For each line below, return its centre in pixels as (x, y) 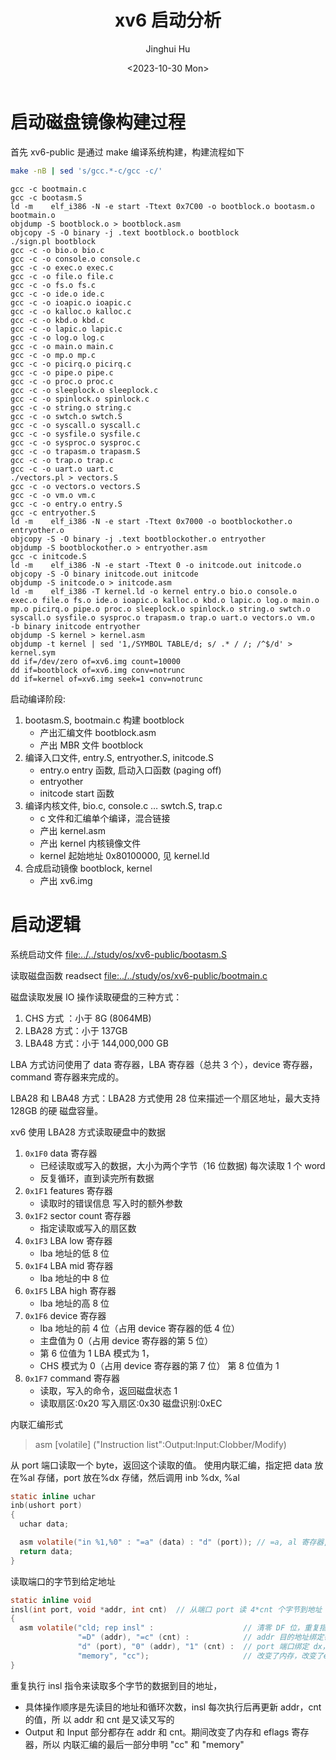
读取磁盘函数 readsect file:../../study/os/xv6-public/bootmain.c (139, 975)
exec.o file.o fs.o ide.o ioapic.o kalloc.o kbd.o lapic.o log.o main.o (165, 600)
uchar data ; (44, 1524)
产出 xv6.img (66, 880)
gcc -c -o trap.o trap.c (62, 460)
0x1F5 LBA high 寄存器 (70, 1290)
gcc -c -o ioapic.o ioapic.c (71, 302)
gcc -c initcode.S (48, 556)
